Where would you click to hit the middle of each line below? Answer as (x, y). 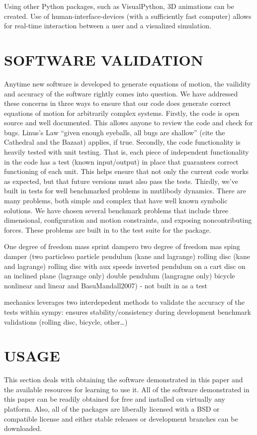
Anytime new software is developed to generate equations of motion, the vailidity (128, 83)
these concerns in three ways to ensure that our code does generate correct (118, 103)
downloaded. (23, 428)
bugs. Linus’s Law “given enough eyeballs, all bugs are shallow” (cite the (115, 132)
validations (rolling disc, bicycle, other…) (66, 321)
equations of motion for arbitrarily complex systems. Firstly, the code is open (122, 113)
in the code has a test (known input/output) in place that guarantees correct (121, 161)
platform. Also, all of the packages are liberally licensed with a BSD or (112, 409)
